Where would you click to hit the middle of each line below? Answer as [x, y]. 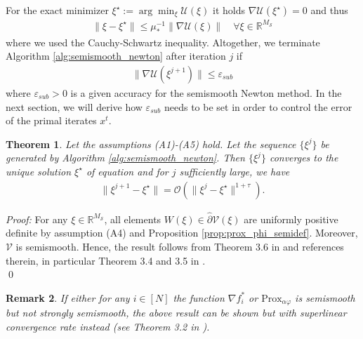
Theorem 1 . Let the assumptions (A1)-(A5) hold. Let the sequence [151, 144]
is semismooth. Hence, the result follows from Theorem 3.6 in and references [180, 246]
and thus [329, 10]
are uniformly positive [291, 219]
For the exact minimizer [57, 10]
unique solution [39, 171]
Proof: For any [37, 219]
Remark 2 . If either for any [68, 297]
